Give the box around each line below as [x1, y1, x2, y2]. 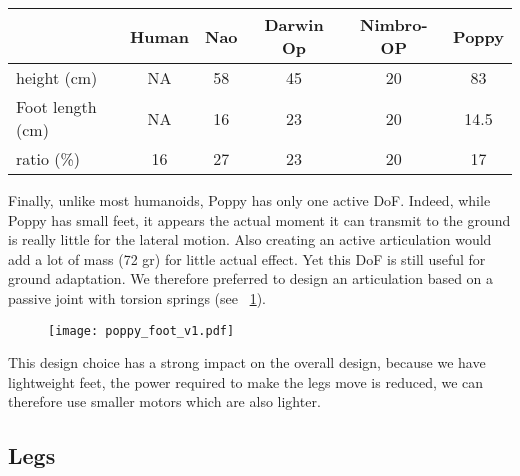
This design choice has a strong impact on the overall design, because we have [8, 352, 486, 373]
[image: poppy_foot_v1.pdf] [48, 323, 235, 338]
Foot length [16, 95, 97, 118]
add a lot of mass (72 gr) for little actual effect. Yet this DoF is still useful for [8, 248, 486, 269]
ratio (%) [16, 147, 81, 170]
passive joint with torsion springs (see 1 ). [8, 287, 266, 308]
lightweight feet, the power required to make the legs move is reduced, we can [8, 371, 484, 392]
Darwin [264, 13, 324, 36]
